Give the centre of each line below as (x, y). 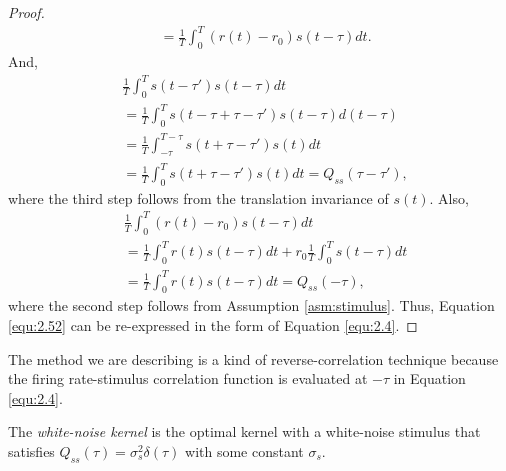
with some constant (244, 450)
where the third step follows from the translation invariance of (198, 197)
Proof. (26, 12)
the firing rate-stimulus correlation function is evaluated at (188, 378)
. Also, (449, 197)
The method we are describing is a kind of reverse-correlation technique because (253, 358)
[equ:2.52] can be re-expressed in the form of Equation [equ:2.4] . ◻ (213, 325)
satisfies (31, 450)
